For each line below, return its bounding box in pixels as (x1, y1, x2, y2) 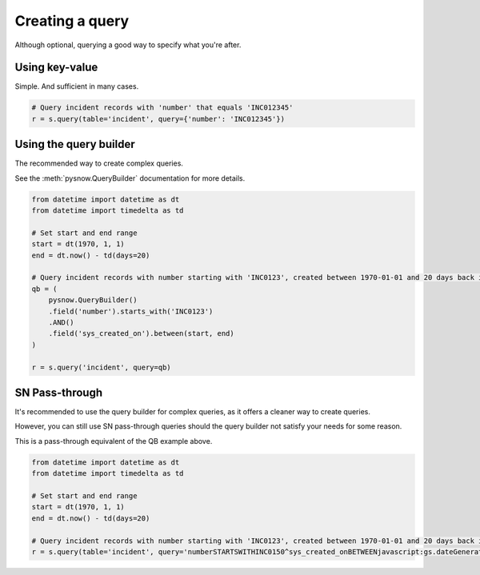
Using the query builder (14, 138, 135, 151)
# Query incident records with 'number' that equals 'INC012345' (31, 103, 294, 112)
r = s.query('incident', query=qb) (31, 362, 171, 372)
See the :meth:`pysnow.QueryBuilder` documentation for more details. (14, 173, 246, 183)
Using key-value (14, 61, 98, 74)
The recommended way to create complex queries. (14, 158, 184, 168)
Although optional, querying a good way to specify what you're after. (14, 40, 242, 50)
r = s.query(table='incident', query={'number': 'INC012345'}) (31, 114, 286, 123)
